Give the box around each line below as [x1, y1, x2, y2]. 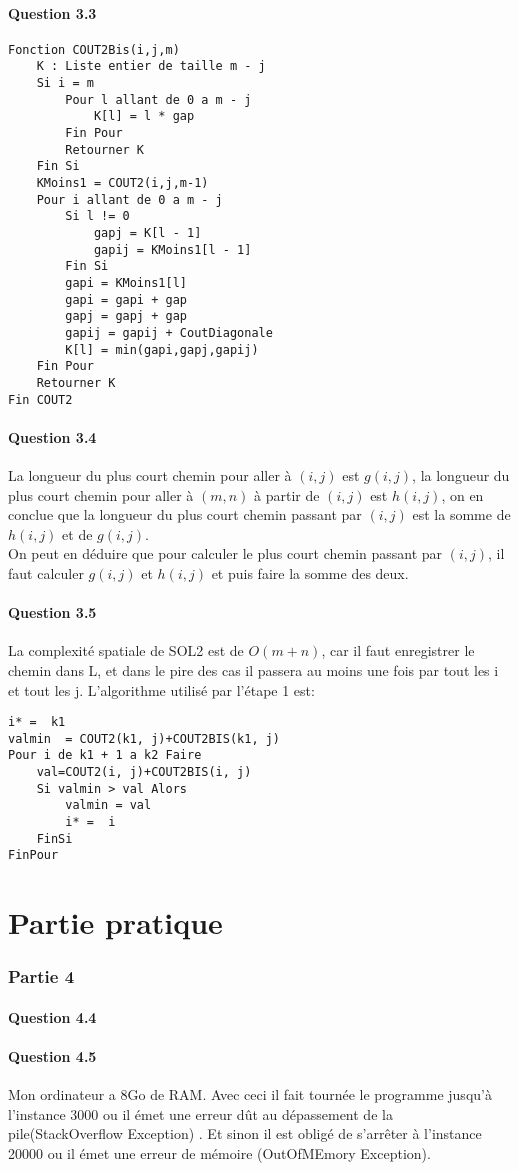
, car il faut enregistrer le [321, 640, 475, 661]
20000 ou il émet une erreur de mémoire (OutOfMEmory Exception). [8, 1143, 431, 1164]
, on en [441, 484, 484, 505]
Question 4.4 [8, 1006, 97, 1027]
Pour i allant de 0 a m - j [36, 192, 223, 207]
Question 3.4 [8, 426, 97, 447]
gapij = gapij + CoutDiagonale [65, 325, 273, 340]
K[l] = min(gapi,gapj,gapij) [65, 342, 259, 357]
